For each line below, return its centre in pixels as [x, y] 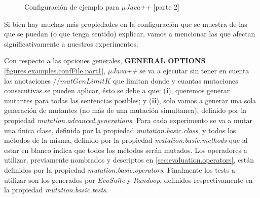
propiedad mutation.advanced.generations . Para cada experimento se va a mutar [128, 120]
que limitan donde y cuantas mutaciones [176, 80]
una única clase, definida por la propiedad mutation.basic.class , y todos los [120, 130]
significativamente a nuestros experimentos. [71, 43]
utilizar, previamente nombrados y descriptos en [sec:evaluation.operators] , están [129, 160]
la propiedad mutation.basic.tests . [56, 190]
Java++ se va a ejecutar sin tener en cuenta [181, 70]
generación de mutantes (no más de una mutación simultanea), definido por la [125, 110]
